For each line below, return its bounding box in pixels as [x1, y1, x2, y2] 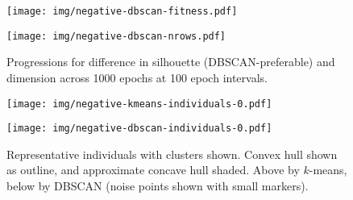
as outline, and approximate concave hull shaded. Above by [6, 161, 300, 178]
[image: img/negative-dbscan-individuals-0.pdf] [6, 123, 272, 135]
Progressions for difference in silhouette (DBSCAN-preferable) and [6, 53, 335, 70]
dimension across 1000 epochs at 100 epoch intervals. [6, 69, 268, 85]
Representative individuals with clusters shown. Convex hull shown [6, 145, 338, 162]
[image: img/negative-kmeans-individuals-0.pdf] [6, 98, 272, 110]
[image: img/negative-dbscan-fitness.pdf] [6, 6, 238, 17]
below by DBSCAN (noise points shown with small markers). [6, 177, 309, 194]
